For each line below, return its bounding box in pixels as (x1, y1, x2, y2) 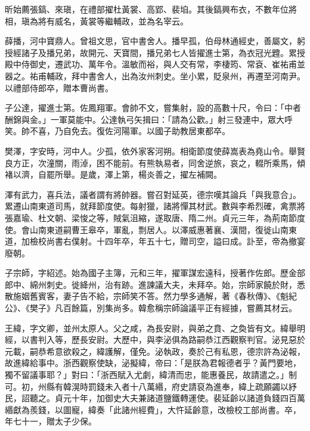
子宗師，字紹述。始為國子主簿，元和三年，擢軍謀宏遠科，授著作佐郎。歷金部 (5, 266, 305, 279)
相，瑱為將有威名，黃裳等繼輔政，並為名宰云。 (5, 14, 188, 27)
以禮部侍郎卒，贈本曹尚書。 (5, 81, 113, 94)
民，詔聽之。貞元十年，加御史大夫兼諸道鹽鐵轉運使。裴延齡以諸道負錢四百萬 (5, 392, 305, 404)
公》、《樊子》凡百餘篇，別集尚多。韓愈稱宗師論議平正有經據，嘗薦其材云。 (5, 302, 297, 314)
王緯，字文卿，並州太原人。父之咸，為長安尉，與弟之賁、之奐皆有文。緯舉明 (5, 321, 305, 334)
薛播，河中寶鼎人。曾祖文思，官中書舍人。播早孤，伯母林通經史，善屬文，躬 (5, 35, 305, 47)
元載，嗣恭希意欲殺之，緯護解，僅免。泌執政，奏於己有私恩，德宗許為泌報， (5, 345, 305, 357)
